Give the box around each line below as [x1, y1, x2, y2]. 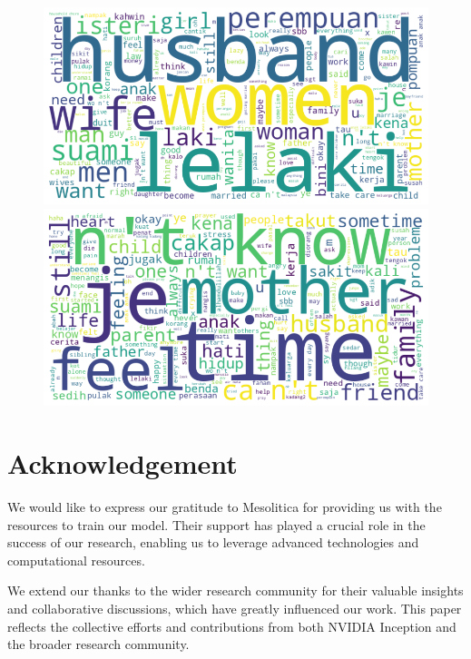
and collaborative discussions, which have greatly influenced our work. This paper [7, 598, 462, 617]
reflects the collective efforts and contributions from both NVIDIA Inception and [7, 616, 456, 635]
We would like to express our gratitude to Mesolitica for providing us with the [7, 497, 442, 516]
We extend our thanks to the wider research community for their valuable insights [7, 581, 464, 600]
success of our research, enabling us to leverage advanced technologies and [7, 533, 419, 552]
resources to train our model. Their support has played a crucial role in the [7, 515, 426, 534]
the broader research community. [7, 634, 190, 654]
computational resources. [7, 550, 145, 569]
